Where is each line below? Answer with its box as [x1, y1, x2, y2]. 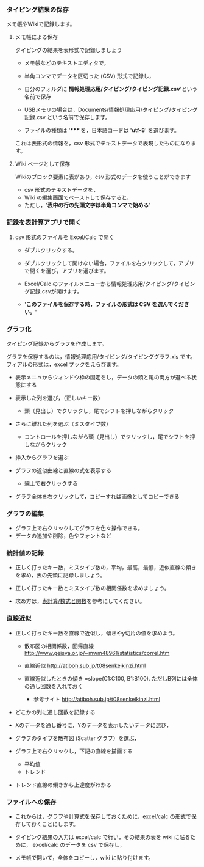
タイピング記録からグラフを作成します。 [6, 340, 108, 347]
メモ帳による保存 [15, 34, 58, 41]
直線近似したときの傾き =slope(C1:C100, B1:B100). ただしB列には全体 [24, 675, 198, 682]
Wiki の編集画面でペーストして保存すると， [24, 194, 133, 201]
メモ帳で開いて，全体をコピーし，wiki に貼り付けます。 [15, 854, 154, 862]
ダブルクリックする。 [24, 246, 78, 254]
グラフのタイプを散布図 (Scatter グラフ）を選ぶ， [15, 734, 140, 742]
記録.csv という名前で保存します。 [24, 114, 111, 121]
